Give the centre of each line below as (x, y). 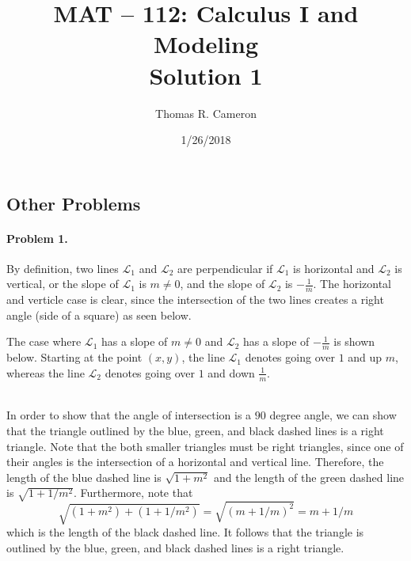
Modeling (206, 44)
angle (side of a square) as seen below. (99, 315)
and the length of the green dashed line (309, 477)
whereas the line (46, 372)
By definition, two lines (63, 268)
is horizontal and (334, 268)
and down (231, 372)
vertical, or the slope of (63, 284)
